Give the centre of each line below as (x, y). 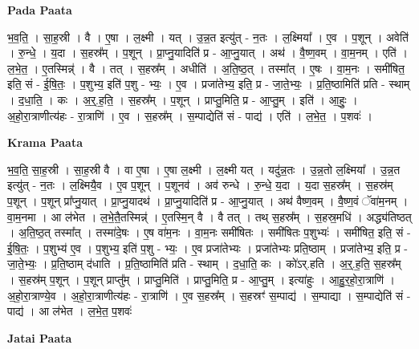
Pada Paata (40, 10)
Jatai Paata (40, 337)
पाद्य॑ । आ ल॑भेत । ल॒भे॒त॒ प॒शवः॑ (70, 311)
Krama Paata (45, 142)
